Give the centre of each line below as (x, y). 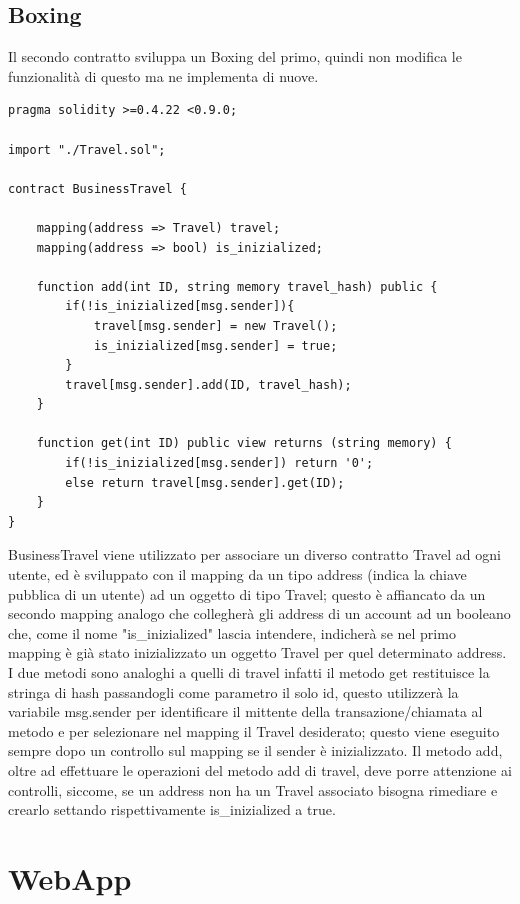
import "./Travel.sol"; (87, 149)
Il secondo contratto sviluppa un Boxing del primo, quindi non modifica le (235, 56)
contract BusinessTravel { (97, 188)
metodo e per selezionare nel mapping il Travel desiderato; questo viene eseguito (254, 730)
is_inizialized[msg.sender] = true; (215, 345)
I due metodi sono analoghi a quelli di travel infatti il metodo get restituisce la (249, 672)
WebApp (70, 877)
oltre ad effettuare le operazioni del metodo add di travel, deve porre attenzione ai (260, 769)
